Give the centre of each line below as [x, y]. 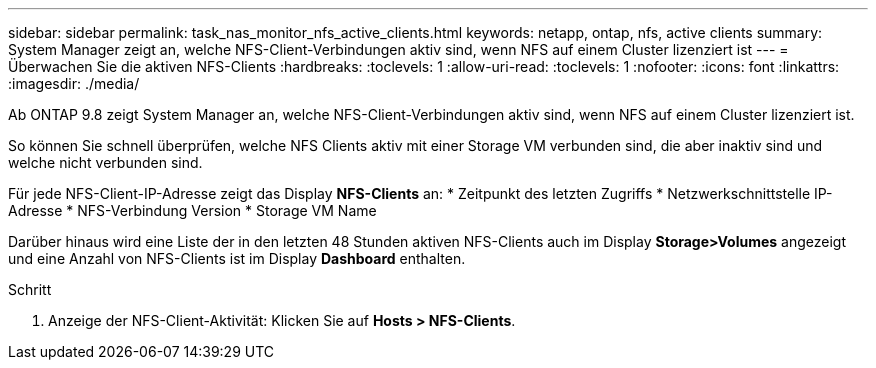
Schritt [30, 289]
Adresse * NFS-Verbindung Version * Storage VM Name [192, 210]
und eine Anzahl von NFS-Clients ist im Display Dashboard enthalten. [237, 258]
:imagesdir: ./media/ [74, 83]
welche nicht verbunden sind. [105, 162]
